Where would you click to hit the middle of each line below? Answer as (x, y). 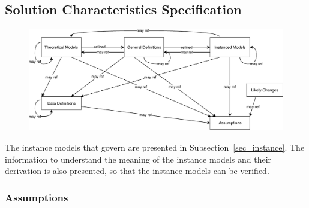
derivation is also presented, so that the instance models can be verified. (137, 171)
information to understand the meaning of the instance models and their (138, 159)
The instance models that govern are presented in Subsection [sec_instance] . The (155, 147)
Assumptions (37, 197)
